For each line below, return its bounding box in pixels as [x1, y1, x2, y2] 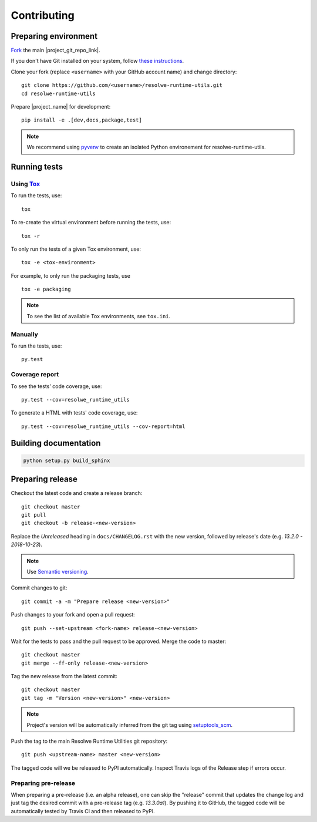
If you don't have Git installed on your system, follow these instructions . [11, 58, 184, 65]
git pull [21, 511, 46, 518]
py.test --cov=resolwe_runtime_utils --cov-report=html [21, 423, 186, 430]
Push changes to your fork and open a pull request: [11, 611, 135, 618]
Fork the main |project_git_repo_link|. [11, 47, 100, 54]
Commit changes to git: [11, 584, 68, 591]
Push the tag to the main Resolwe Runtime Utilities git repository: [11, 737, 167, 745]
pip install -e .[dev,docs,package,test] [21, 117, 142, 123]
